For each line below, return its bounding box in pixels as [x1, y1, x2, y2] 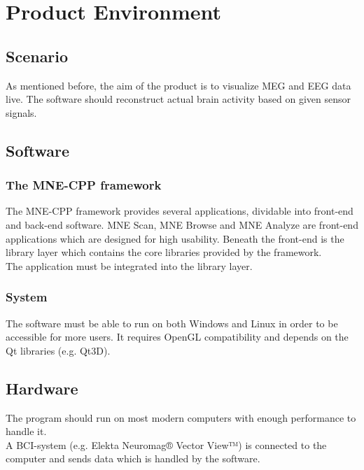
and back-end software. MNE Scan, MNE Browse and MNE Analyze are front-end [6, 217, 358, 232]
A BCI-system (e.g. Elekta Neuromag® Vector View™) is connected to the [6, 437, 327, 452]
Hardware [6, 377, 78, 399]
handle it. [6, 424, 47, 439]
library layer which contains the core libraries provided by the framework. [6, 245, 322, 259]
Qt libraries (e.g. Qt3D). [6, 343, 111, 357]
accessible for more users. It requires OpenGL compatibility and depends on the [6, 329, 349, 344]
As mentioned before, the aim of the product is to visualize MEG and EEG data [6, 78, 351, 92]
